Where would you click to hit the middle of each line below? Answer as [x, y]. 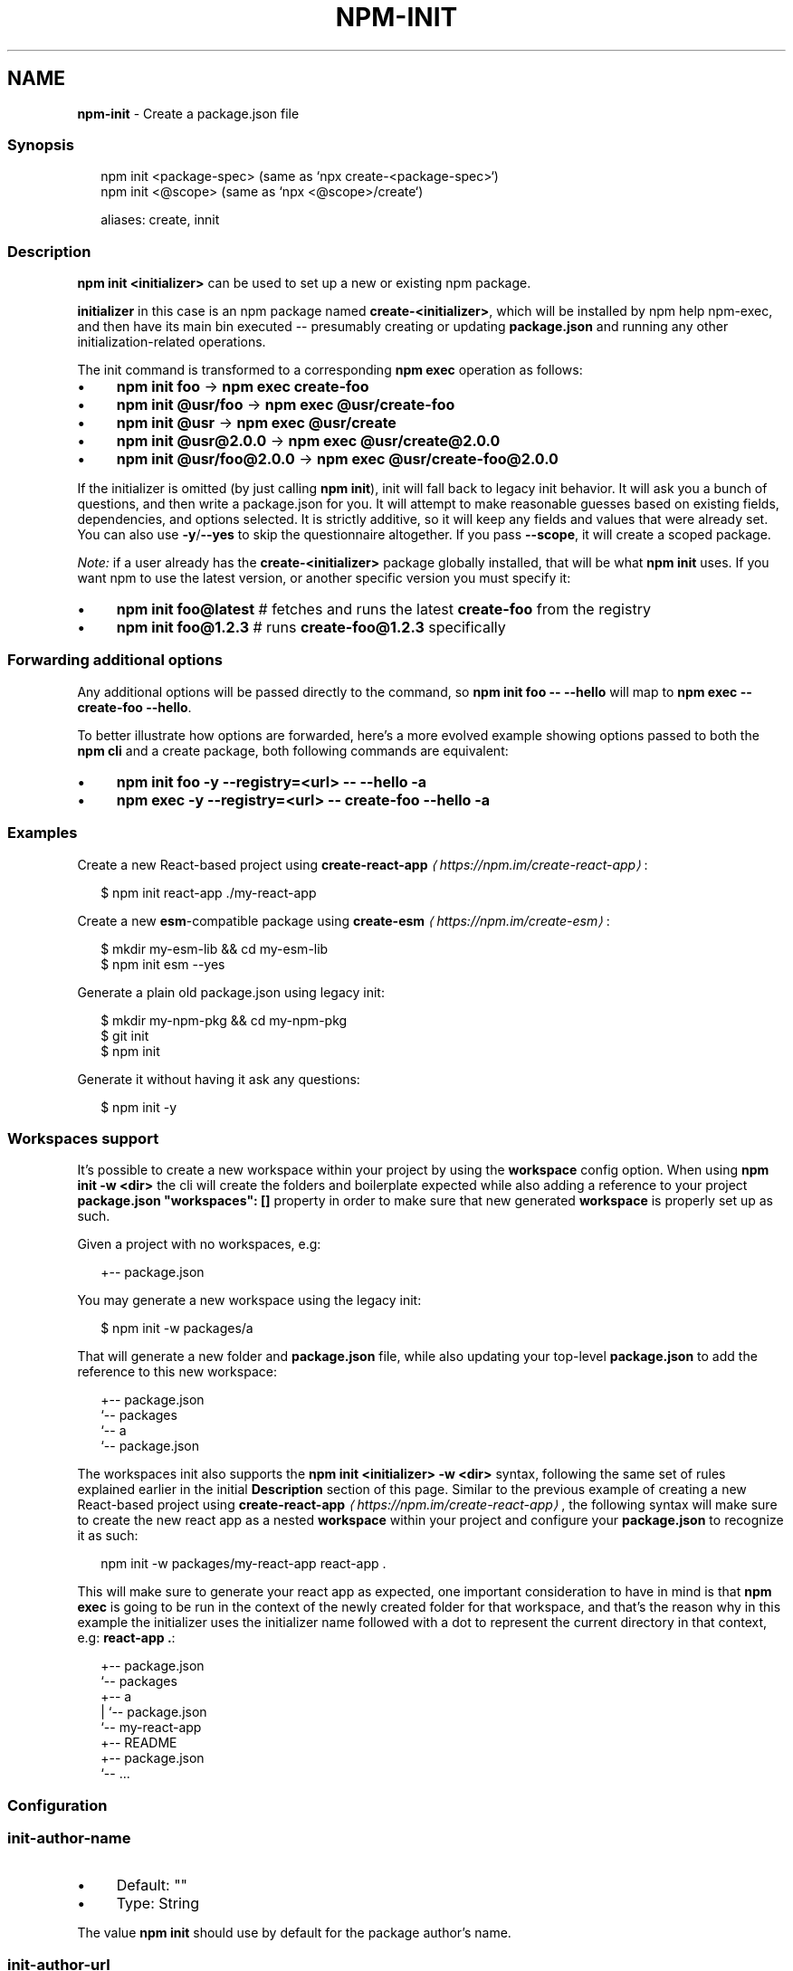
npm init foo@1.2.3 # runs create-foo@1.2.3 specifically [311, 628]
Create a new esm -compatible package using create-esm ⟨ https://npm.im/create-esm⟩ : [344, 920]
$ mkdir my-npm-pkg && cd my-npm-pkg [224, 1020]
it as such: [108, 1536]
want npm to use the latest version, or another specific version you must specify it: [324, 578]
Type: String [158, 1904]
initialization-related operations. [172, 342]
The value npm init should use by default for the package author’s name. [294, 1933]
